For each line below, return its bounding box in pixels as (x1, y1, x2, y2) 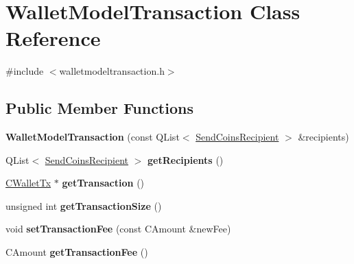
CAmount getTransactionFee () (5, 245, 148, 259)
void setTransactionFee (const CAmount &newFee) (5, 221, 231, 236)
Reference (5, 24, 101, 52)
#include (5, 64, 44, 78)
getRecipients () (147, 152, 224, 167)
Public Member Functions (5, 97, 193, 119)
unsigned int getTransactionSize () (5, 198, 162, 213)
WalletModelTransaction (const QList (5, 130, 180, 144)
